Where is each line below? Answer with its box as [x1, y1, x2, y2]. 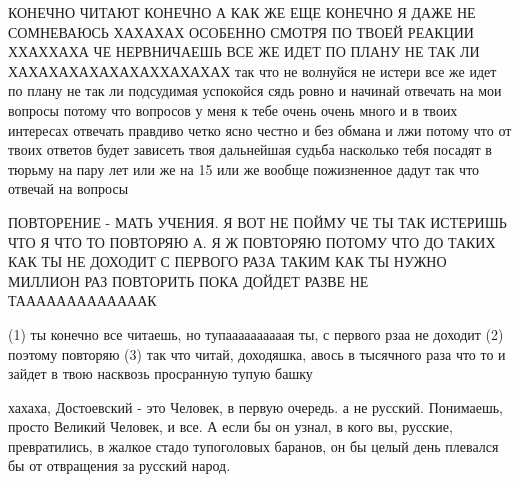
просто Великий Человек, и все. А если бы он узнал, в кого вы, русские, [8, 416, 453, 437]
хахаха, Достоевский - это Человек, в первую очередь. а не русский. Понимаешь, [8, 396, 503, 417]
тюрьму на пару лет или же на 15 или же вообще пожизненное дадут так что [8, 158, 480, 179]
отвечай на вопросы [8, 178, 129, 199]
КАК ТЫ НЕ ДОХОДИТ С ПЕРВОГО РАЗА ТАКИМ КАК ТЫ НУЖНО [8, 251, 447, 272]
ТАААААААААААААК [8, 290, 157, 311]
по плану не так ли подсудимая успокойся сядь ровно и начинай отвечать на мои [8, 80, 502, 101]
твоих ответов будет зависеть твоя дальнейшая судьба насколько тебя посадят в [8, 139, 492, 160]
